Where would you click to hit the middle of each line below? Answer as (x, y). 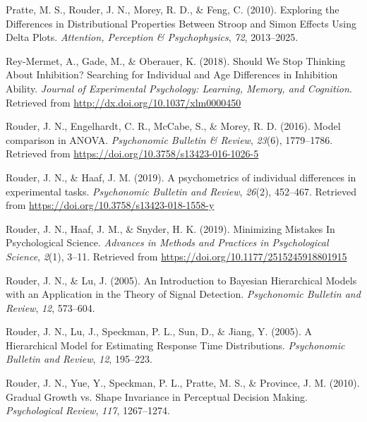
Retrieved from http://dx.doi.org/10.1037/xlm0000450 (124, 102)
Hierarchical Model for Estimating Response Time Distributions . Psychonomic (175, 345)
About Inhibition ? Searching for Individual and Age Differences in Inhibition (172, 74)
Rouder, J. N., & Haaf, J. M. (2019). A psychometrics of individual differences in (181, 177)
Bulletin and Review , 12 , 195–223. (79, 359)
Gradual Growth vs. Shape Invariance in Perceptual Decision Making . (157, 396)
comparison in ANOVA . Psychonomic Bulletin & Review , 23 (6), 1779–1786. (169, 139)
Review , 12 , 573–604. (50, 307)
